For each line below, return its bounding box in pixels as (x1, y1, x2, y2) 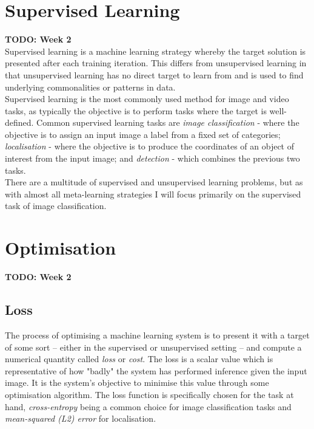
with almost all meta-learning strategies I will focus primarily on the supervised (5, 187, 301, 200)
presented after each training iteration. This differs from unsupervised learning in (5, 57, 307, 69)
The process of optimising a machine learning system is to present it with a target (5, 328, 310, 341)
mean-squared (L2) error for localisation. (5, 412, 156, 425)
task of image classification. (5, 199, 107, 212)
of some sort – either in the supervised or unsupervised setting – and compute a (5, 340, 302, 353)
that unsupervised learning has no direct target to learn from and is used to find (5, 68, 304, 81)
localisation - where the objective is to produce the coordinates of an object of (5, 140, 294, 153)
